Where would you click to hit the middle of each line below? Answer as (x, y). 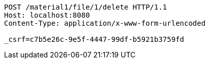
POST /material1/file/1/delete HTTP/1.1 (86, 7)
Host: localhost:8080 (47, 15)
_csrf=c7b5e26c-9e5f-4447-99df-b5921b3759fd (94, 39)
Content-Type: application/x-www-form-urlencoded (105, 23)
